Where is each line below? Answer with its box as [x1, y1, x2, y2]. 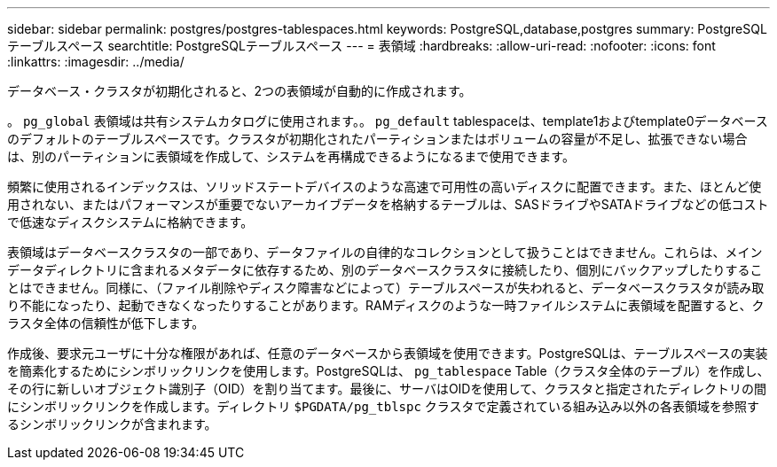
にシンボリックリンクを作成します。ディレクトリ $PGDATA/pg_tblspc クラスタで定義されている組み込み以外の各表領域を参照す [7, 399, 760, 414]
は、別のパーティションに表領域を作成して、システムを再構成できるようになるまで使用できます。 [7, 149, 575, 164]
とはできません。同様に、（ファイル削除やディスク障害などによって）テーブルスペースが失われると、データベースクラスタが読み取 [7, 280, 765, 295]
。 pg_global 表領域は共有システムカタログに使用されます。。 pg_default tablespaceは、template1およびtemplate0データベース [7, 113, 768, 128]
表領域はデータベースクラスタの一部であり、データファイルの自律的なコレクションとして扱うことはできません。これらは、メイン [7, 245, 763, 260]
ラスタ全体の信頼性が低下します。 [7, 315, 205, 331]
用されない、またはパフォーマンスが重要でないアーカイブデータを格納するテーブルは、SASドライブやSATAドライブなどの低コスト [7, 197, 769, 212]
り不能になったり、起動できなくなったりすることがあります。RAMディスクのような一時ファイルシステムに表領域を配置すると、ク [7, 298, 765, 313]
